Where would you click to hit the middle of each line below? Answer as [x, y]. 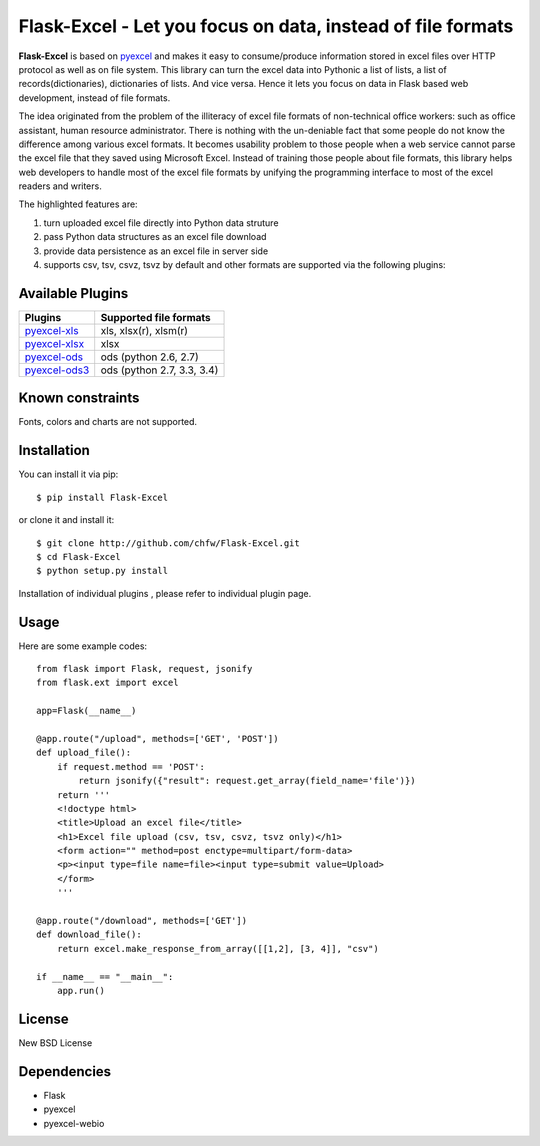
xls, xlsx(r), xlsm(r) [144, 330]
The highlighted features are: [78, 204]
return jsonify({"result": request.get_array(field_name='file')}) [247, 781]
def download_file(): [89, 934]
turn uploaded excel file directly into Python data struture [161, 222]
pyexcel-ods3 [57, 370]
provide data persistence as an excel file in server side [156, 251]
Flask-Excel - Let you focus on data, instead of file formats [266, 26]
